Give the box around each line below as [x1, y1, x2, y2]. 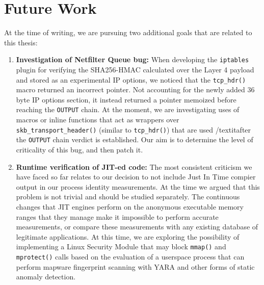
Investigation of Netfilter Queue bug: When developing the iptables [16, 54, 249, 65]
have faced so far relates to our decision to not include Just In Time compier [16, 171, 256, 182]
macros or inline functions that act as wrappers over [16, 114, 179, 125]
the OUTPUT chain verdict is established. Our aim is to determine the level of [16, 134, 253, 145]
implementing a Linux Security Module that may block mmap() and [16, 241, 226, 252]
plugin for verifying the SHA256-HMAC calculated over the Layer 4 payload [16, 64, 254, 74]
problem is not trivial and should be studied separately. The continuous [16, 191, 240, 202]
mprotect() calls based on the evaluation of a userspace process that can [16, 251, 245, 262]
